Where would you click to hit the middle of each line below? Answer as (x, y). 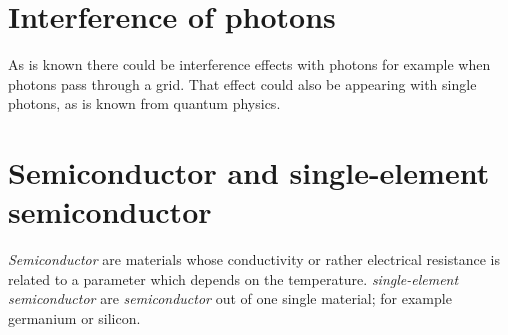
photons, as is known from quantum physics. (144, 103)
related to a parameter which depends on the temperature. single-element (233, 278)
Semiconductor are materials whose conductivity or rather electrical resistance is (254, 259)
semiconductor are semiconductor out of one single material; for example (230, 298)
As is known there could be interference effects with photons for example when (249, 64)
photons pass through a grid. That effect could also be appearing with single (242, 83)
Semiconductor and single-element (249, 172)
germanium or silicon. (74, 318)
